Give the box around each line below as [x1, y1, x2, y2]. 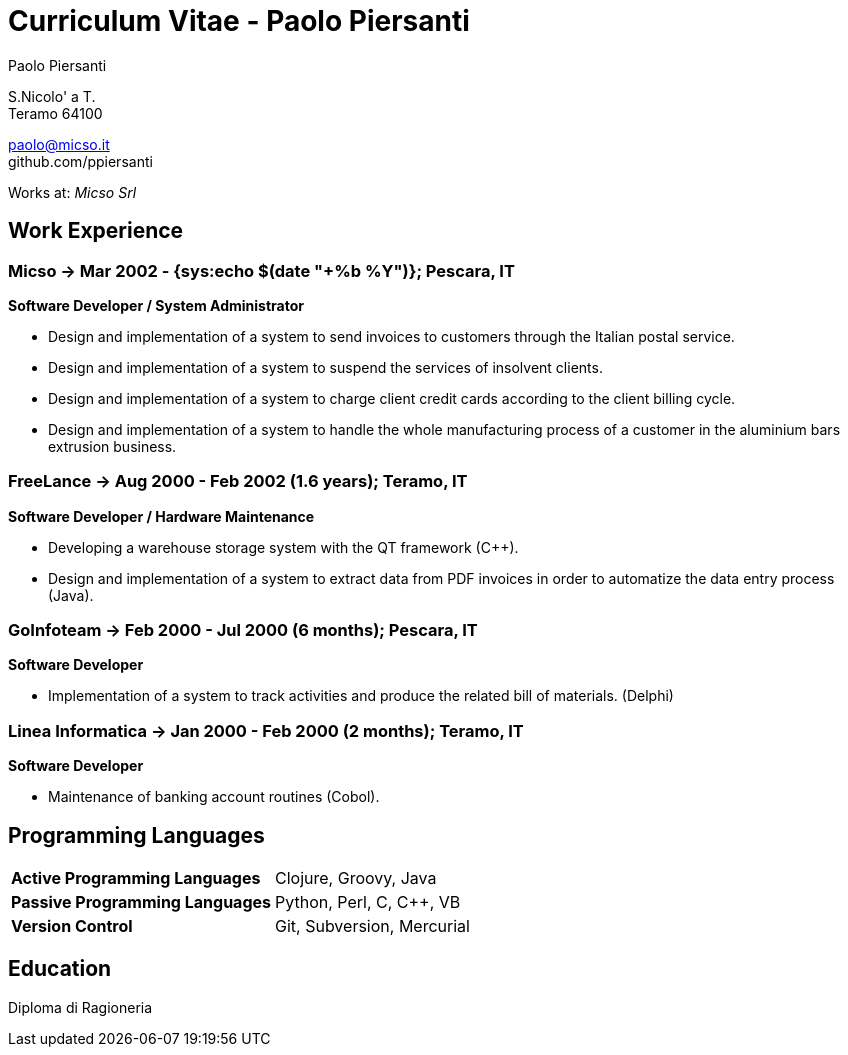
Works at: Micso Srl [8, 183, 137, 201]
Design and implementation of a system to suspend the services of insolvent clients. [48, 358, 603, 376]
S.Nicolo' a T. [8, 87, 96, 105]
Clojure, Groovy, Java [275, 868, 437, 889]
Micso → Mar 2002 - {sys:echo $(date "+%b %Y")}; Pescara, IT [8, 260, 515, 281]
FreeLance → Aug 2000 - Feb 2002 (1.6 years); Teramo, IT [8, 471, 468, 492]
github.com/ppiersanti [8, 152, 153, 170]
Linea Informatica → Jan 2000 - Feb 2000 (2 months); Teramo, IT [8, 720, 524, 741]
